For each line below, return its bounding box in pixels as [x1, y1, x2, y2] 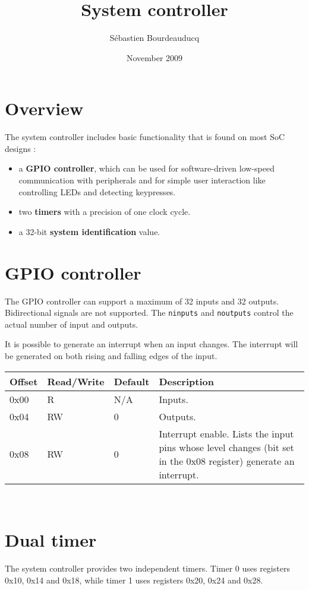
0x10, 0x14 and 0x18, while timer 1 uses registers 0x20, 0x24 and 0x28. [5, 573, 263, 586]
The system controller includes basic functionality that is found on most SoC [5, 131, 285, 143]
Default [113, 374, 150, 388]
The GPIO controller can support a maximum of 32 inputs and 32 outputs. [5, 294, 279, 307]
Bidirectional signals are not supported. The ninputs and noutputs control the [5, 306, 294, 319]
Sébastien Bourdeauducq [109, 31, 200, 44]
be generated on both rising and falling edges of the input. [5, 349, 217, 361]
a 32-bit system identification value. [18, 225, 160, 237]
